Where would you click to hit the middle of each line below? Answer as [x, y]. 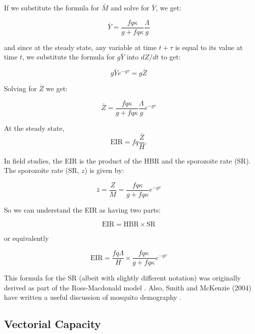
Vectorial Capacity [52, 324]
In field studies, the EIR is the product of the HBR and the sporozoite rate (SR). [127, 160]
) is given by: [104, 170]
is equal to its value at [209, 47]
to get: [171, 57]
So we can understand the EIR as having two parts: [82, 209]
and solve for [130, 7]
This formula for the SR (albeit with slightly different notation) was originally [123, 278]
